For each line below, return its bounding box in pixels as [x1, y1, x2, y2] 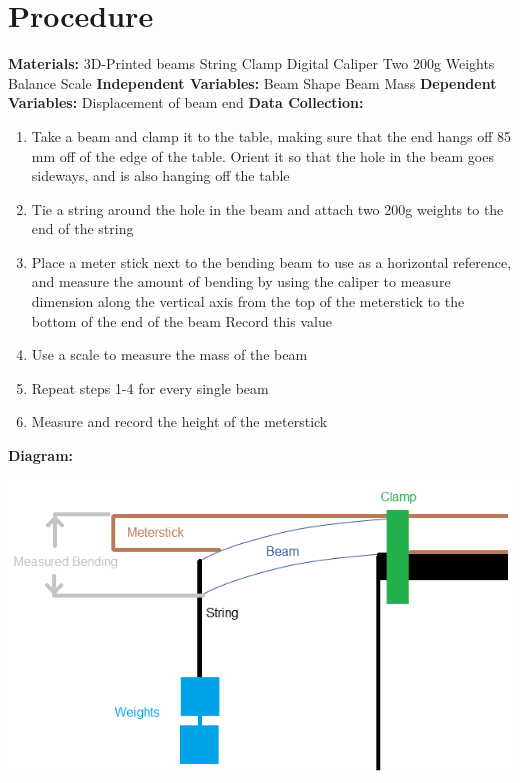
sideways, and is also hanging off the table [31, 165, 290, 186]
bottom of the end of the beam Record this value [31, 310, 332, 331]
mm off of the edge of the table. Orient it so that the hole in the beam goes [31, 145, 494, 166]
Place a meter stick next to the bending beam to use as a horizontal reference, [31, 251, 512, 272]
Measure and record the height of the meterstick [31, 411, 328, 432]
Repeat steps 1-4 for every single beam [31, 377, 269, 398]
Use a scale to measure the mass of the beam [31, 344, 308, 365]
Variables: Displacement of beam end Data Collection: [8, 92, 364, 113]
